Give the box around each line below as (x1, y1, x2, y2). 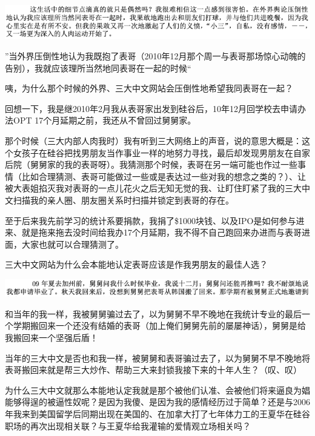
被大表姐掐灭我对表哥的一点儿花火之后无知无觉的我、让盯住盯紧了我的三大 (5, 182, 302, 194)
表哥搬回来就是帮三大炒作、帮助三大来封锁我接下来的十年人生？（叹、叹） (5, 363, 302, 376)
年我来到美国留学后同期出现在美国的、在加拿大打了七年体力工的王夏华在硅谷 (5, 407, 310, 420)
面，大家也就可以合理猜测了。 (5, 237, 124, 250)
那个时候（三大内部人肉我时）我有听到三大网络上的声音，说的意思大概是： (5, 134, 302, 147)
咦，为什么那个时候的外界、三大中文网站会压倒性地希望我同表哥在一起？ (5, 82, 293, 94)
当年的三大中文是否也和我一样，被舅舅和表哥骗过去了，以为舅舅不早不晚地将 (5, 351, 310, 364)
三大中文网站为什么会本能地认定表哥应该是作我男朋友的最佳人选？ (5, 258, 268, 271)
